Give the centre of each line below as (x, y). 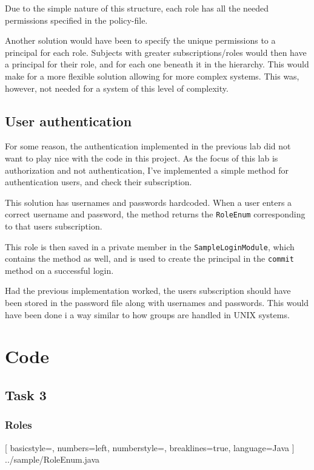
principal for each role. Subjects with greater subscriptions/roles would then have (156, 52)
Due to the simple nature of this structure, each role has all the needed (137, 8)
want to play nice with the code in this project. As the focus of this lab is (142, 158)
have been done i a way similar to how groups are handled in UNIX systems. (147, 314)
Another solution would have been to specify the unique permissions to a (140, 40)
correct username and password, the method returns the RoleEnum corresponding (155, 214)
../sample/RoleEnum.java (52, 459)
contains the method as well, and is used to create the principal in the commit (149, 258)
